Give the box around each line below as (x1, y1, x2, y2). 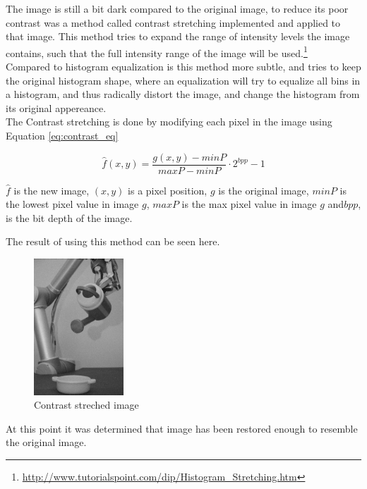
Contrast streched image (34, 397, 139, 412)
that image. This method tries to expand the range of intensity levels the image (6, 29, 350, 44)
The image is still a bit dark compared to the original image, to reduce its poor (6, 1, 349, 16)
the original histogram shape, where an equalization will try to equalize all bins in (6, 73, 361, 87)
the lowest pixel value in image (6, 197, 139, 211)
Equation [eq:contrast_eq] (6, 128, 119, 142)
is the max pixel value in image (181, 197, 317, 211)
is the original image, (218, 182, 309, 197)
